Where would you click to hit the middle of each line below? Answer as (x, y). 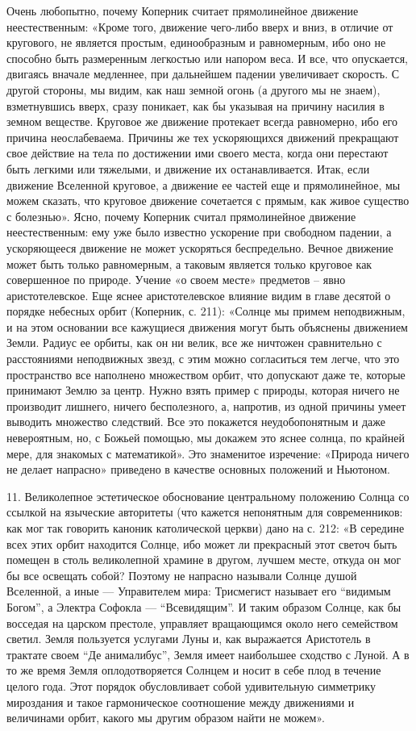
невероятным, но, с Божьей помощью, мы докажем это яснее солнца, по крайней (206, 438)
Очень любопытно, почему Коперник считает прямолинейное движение (183, 10)
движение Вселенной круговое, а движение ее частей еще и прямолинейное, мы (204, 184)
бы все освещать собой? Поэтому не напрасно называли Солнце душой (182, 575)
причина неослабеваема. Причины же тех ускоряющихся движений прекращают (203, 137)
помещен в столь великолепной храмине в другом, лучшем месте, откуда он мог (204, 560)
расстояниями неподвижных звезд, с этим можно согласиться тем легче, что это (203, 359)
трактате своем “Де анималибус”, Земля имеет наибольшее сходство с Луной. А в (208, 654)
